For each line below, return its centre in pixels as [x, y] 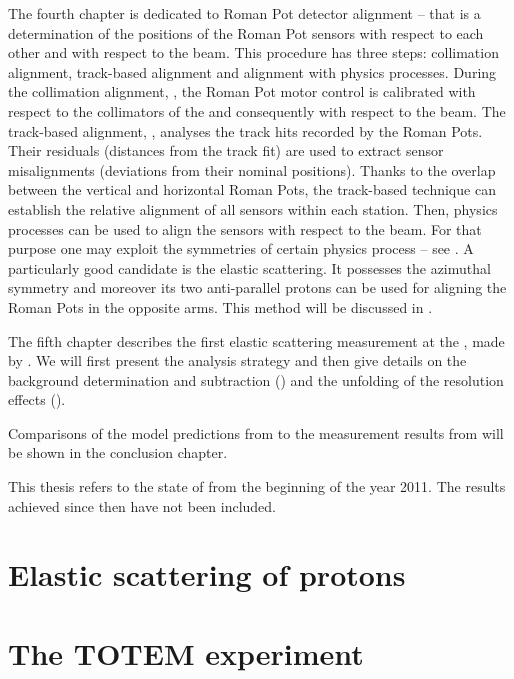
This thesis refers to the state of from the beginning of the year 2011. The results [257, 486]
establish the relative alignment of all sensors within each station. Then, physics [253, 208]
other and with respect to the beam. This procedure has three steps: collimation [253, 52]
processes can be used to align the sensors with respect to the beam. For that [245, 228]
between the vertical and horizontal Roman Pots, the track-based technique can [252, 189]
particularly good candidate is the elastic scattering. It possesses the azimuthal [249, 267]
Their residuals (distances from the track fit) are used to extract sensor [226, 150]
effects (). [37, 399]
